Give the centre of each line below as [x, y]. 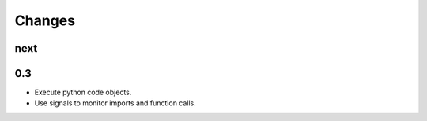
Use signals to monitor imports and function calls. [115, 103]
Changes [45, 20]
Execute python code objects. [83, 92]
